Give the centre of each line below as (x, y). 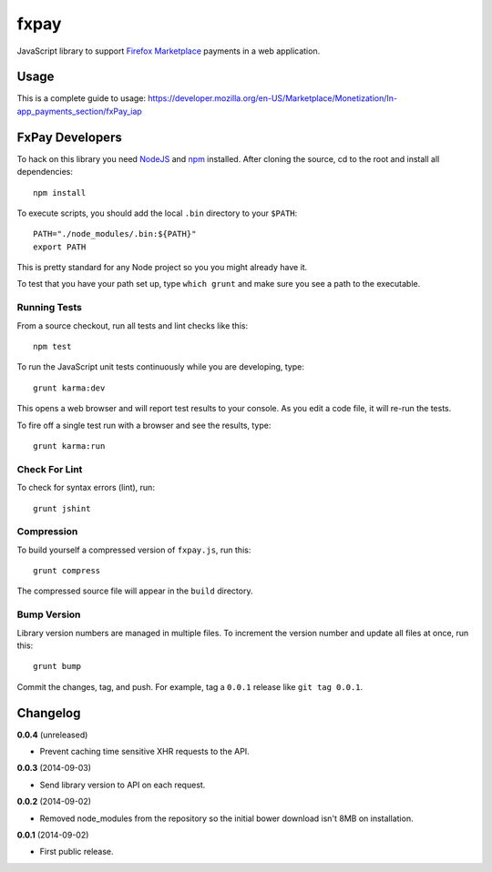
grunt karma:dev (69, 388)
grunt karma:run (69, 446)
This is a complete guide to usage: (81, 98)
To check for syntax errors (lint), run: (86, 488)
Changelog (49, 713)
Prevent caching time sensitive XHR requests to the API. (144, 752)
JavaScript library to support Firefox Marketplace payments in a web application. (169, 51)
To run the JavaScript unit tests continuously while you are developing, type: (161, 367)
